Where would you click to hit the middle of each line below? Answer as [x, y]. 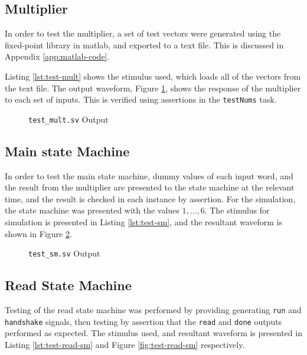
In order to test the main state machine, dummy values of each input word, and [149, 175]
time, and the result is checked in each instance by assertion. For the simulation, [150, 198]
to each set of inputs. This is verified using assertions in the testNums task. [141, 99]
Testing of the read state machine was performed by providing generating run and [153, 310]
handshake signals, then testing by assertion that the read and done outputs [143, 321]
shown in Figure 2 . [38, 233]
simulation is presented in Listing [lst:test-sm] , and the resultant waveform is [143, 222]
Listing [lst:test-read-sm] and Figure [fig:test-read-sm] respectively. [125, 345]
